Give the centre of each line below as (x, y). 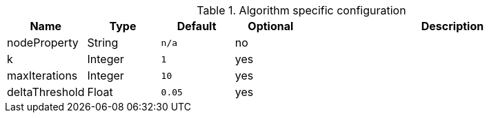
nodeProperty (43, 43)
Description (452, 26)
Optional (271, 26)
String (103, 43)
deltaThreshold (46, 92)
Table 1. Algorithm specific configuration (301, 10)
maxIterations (42, 75)
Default (197, 26)
